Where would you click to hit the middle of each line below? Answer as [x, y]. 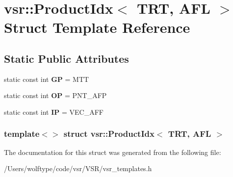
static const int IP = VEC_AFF [54, 112]
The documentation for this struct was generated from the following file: [113, 152]
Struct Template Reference [97, 27]
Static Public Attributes [66, 58]
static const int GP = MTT [47, 79]
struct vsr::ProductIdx [109, 134]
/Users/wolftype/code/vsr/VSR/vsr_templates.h [78, 168]
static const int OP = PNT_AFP [55, 95]
